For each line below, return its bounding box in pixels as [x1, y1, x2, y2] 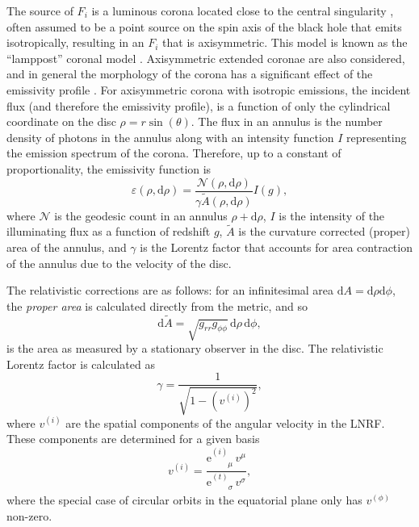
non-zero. [6, 507, 52, 524]
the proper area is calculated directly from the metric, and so [6, 297, 308, 314]
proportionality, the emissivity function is [6, 160, 212, 177]
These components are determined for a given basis [6, 430, 260, 447]
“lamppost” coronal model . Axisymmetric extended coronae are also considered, [6, 49, 405, 66]
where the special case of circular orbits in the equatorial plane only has [6, 491, 362, 508]
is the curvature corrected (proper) [238, 223, 410, 240]
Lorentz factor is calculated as [6, 355, 155, 372]
